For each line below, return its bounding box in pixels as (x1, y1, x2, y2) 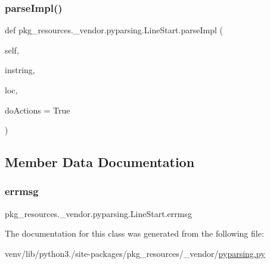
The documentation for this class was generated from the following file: (5, 227, 264, 240)
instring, (5, 64, 35, 76)
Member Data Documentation (5, 153, 195, 171)
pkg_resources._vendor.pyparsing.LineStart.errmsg (5, 207, 192, 219)
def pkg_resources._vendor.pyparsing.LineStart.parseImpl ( (5, 24, 223, 36)
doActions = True (5, 103, 70, 116)
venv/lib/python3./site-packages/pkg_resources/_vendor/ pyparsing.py (5, 247, 265, 259)
